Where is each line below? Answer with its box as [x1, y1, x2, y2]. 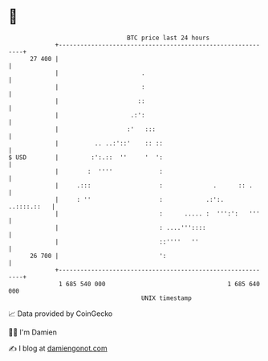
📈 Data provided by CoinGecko [8, 309, 113, 318]
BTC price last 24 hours [127, 34, 210, 42]
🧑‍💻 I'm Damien [8, 327, 58, 337]
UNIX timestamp [140, 293, 193, 302]
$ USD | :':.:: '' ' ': [8, 153, 163, 162]
